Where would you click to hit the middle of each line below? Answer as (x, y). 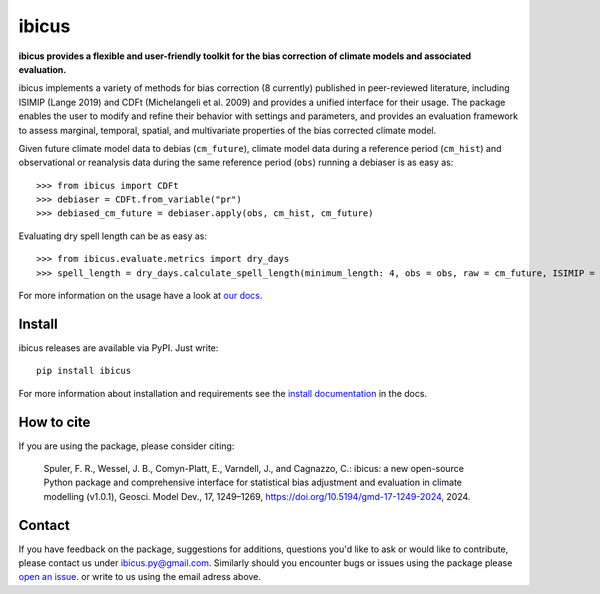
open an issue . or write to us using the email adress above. (140, 577)
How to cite (54, 421)
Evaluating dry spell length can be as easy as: (112, 236)
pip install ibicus (84, 371)
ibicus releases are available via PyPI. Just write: (118, 347)
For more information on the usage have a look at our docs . (140, 296)
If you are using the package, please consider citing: (126, 446)
